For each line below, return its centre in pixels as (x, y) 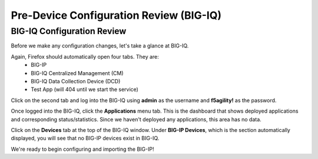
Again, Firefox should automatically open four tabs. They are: (85, 56)
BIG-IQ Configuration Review (69, 31)
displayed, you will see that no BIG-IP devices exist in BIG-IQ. (85, 138)
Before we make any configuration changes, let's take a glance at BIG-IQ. (100, 46)
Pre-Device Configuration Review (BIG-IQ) (116, 15)
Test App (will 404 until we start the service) (85, 89)
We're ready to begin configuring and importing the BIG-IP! (82, 149)
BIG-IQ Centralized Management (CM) (77, 73)
